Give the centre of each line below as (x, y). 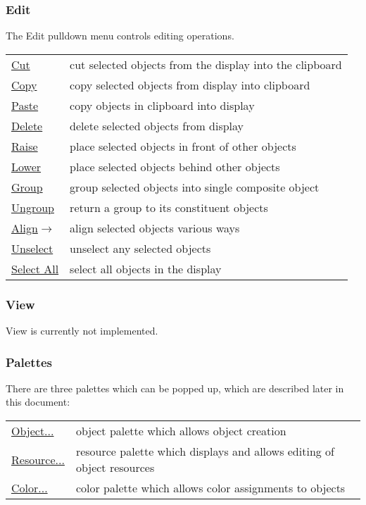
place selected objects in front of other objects (183, 146)
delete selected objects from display (157, 125)
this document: (38, 402)
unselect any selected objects (140, 248)
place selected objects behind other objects (175, 166)
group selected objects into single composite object (195, 187)
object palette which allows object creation (181, 431)
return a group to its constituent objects (169, 207)
